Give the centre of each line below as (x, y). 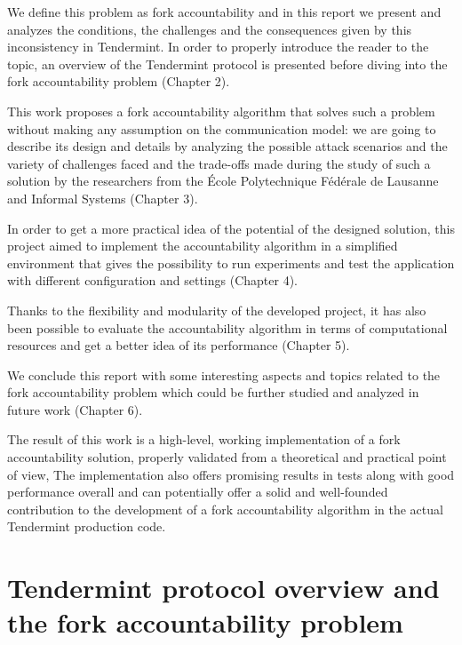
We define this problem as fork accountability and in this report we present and (224, 12)
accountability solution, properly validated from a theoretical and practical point (227, 457)
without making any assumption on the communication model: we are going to (222, 128)
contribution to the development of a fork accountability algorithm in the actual (225, 509)
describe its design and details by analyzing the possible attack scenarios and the (227, 146)
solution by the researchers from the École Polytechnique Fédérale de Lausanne (223, 181)
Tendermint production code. (87, 526)
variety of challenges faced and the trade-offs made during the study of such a (219, 163)
